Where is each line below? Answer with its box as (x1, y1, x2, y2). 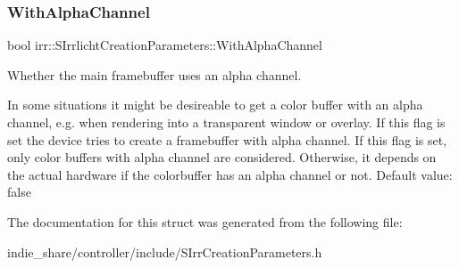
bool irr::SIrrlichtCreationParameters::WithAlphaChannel (7, 36, 322, 54)
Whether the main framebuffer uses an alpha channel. (7, 65, 302, 84)
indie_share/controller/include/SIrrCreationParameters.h (7, 242, 322, 261)
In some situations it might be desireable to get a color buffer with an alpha (7, 95, 423, 114)
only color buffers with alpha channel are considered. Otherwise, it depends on (7, 148, 437, 166)
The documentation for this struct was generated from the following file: (7, 212, 403, 231)
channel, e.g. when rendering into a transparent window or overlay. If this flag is (7, 113, 446, 131)
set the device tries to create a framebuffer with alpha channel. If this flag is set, (7, 130, 447, 149)
